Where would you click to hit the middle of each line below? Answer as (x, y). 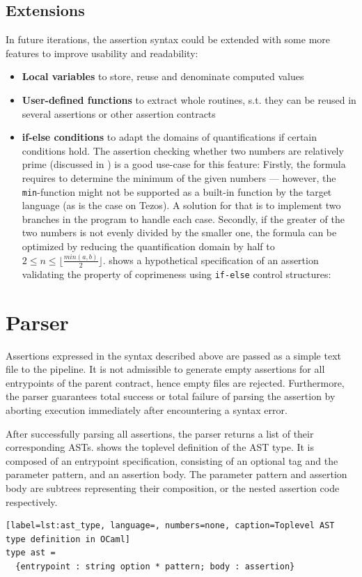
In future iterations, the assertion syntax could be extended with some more (168, 39)
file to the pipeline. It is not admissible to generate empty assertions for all (165, 369)
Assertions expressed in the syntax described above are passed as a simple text (173, 355)
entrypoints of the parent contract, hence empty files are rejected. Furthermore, (175, 382)
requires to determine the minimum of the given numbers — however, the (179, 177)
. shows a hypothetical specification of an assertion (211, 260)
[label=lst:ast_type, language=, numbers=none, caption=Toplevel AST (170, 526)
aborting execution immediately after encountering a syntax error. (147, 409)
